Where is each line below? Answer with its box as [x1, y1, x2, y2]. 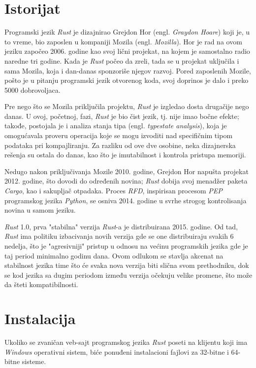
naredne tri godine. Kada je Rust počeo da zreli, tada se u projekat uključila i [4, 55, 239, 66]
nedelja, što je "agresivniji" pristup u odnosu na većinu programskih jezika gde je [4, 241, 248, 251]
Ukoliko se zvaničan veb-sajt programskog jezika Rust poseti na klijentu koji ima [4, 337, 248, 347]
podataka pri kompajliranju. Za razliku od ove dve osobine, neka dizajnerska [4, 140, 236, 150]
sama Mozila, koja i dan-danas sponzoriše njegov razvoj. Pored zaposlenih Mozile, [4, 65, 251, 75]
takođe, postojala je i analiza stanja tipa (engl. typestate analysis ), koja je [4, 120, 227, 131]
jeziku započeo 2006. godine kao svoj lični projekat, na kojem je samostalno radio [4, 46, 250, 56]
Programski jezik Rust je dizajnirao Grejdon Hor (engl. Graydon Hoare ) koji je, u [4, 27, 250, 37]
